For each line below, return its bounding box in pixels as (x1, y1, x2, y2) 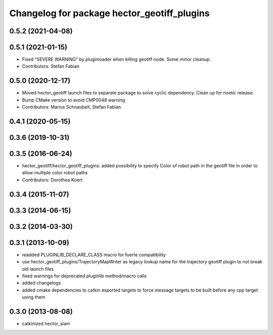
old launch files (22, 266, 54, 272)
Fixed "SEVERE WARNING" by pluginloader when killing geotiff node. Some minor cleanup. (22, 56, 211, 63)
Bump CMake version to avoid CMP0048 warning (22, 97, 125, 103)
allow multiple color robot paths (22, 170, 88, 176)
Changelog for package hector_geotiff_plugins (9, 8, 210, 19)
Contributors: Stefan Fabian (22, 63, 80, 69)
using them (22, 294, 45, 300)
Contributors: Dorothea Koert (22, 177, 83, 183)
